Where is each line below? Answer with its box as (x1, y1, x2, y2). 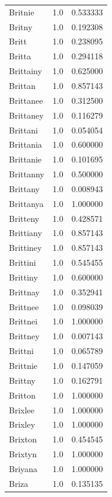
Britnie (9, 5, 34, 18)
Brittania (9, 138, 42, 151)
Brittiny (9, 270, 38, 283)
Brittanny (9, 168, 44, 180)
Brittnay (9, 285, 40, 298)
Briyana (9, 462, 38, 474)
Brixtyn (9, 448, 37, 460)
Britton (9, 388, 36, 401)
